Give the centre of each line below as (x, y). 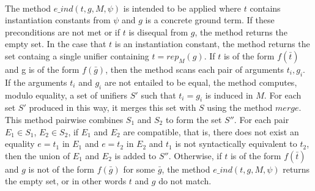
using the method (240, 107)
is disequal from (158, 32)
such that (158, 95)
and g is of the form (42, 69)
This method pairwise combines (64, 119)
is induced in (229, 95)
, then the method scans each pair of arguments (195, 69)
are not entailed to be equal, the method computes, (201, 82)
